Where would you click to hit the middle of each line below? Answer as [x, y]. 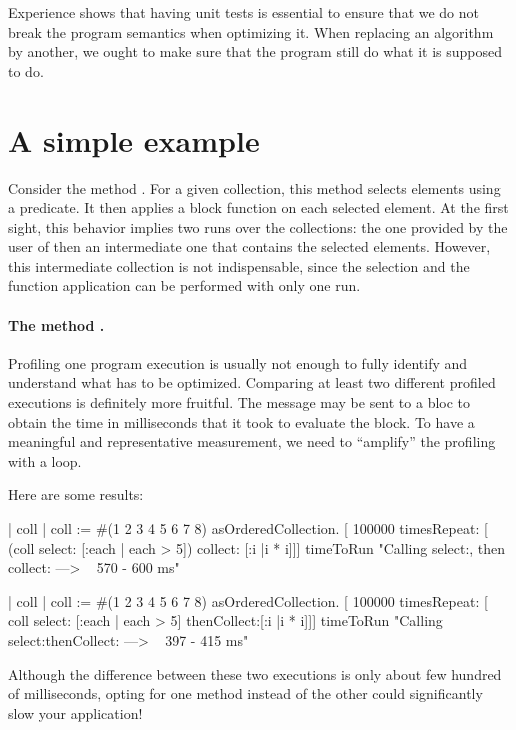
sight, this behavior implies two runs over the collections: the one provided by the [258, 226]
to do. [26, 70]
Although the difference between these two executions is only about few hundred [255, 673]
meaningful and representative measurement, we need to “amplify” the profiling [252, 441]
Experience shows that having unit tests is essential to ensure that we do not [244, 12]
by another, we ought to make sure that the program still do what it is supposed [255, 51]
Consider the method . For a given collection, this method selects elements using [254, 187]
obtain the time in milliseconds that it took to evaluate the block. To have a [241, 421]
